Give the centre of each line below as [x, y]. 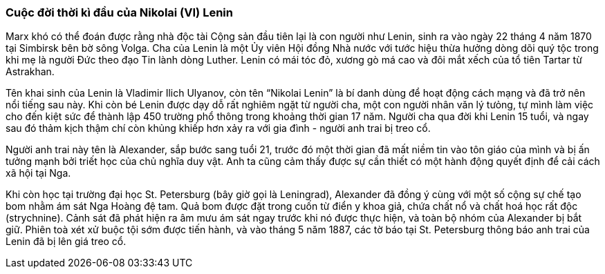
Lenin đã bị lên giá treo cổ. [66, 242]
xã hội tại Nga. [38, 173]
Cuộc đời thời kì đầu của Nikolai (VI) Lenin [119, 12]
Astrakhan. [30, 72]
